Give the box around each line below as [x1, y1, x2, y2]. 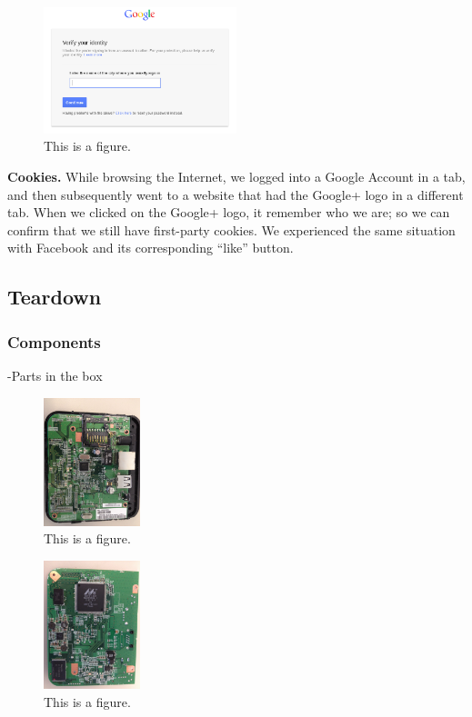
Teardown [7, 283, 102, 311]
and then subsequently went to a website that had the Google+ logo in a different [7, 184, 464, 204]
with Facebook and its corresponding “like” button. [7, 238, 294, 257]
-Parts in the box [7, 365, 103, 384]
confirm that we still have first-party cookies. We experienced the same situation [7, 220, 456, 239]
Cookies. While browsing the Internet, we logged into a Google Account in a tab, [7, 166, 466, 185]
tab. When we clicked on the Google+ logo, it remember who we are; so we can [7, 203, 450, 222]
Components [7, 330, 101, 353]
